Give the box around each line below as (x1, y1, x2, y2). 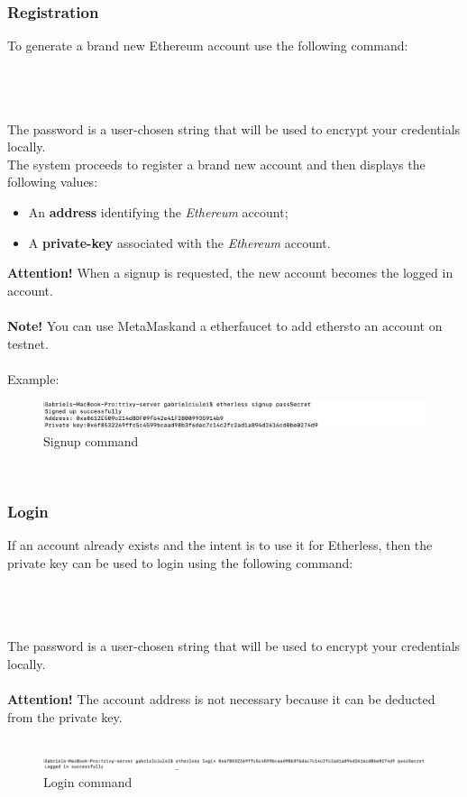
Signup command (43, 431, 139, 450)
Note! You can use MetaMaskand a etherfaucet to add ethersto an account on (7, 316, 443, 334)
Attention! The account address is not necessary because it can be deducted (7, 690, 435, 709)
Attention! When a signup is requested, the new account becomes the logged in (7, 263, 453, 282)
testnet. (7, 334, 49, 353)
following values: (7, 172, 98, 191)
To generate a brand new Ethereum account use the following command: (7, 36, 408, 55)
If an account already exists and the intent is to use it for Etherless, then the (7, 536, 433, 554)
